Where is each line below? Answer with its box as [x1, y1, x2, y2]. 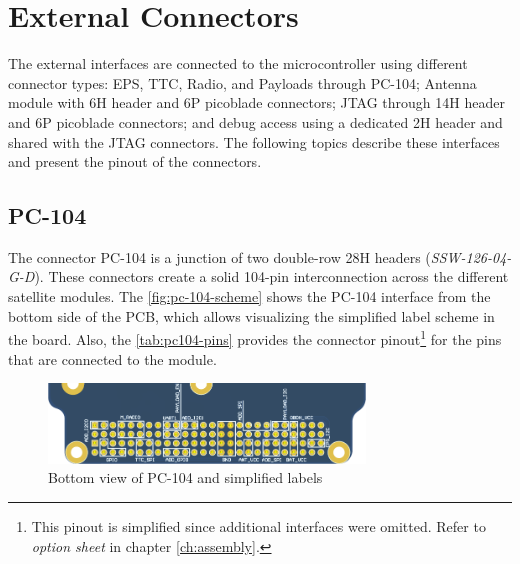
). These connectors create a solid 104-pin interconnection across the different [34, 266, 509, 287]
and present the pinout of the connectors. [8, 151, 262, 172]
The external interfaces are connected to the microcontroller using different [8, 53, 468, 74]
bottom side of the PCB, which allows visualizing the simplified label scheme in [8, 305, 495, 326]
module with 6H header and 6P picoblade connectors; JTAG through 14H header [8, 92, 505, 113]
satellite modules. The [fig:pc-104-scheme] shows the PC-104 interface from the [8, 286, 491, 307]
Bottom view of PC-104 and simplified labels [48, 467, 323, 488]
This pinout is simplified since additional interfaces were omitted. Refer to [31, 515, 486, 536]
